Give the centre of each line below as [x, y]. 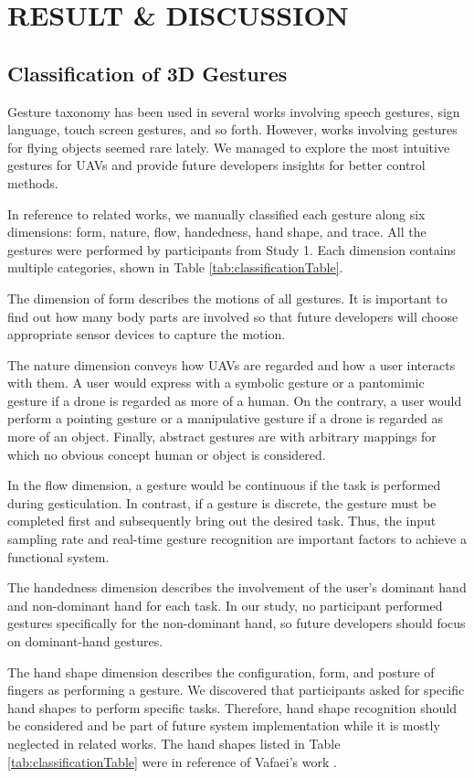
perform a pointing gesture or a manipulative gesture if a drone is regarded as [226, 418]
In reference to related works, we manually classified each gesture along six [216, 213]
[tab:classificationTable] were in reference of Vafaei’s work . [172, 761]
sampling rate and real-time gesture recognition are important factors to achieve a [237, 539]
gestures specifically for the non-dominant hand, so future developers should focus [237, 623]
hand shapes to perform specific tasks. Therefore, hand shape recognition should [232, 707]
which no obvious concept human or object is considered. [167, 454]
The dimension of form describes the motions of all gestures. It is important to [227, 298]
